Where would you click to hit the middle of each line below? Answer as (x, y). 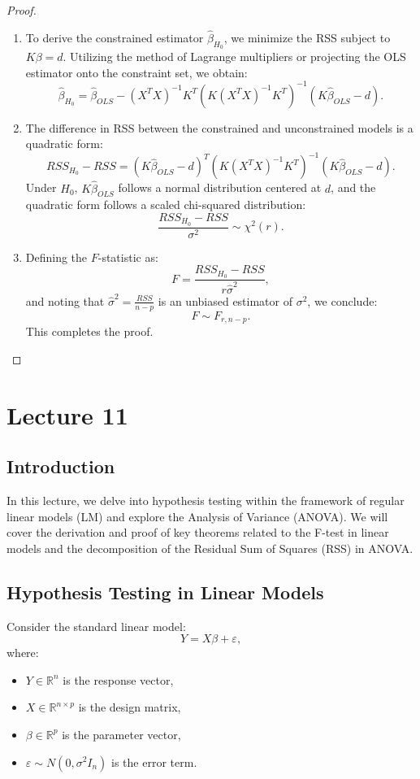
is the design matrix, (130, 707)
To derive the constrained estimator (115, 37)
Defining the (56, 257)
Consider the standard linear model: (96, 626)
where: (23, 653)
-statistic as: (128, 257)
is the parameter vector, (121, 734)
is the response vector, (118, 679)
